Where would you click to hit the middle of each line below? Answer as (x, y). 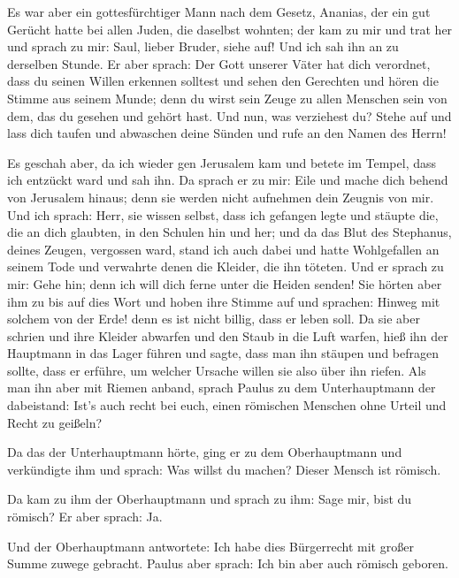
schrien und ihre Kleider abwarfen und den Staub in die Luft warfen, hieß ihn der (228, 335)
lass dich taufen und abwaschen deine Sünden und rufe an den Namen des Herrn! (227, 133)
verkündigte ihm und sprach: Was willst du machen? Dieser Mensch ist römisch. (224, 469)
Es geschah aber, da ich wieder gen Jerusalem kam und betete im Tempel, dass (222, 162)
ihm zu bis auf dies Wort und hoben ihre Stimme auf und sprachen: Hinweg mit (224, 301)
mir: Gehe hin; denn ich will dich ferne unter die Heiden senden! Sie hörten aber (225, 283)
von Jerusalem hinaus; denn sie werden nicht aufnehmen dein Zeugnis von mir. (221, 197)
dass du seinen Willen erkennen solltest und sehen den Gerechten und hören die (223, 81)
